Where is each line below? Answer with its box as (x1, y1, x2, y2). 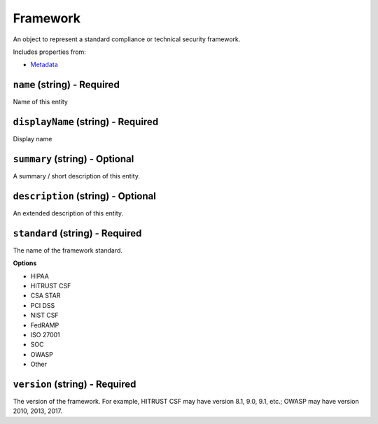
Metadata (30, 60, 59, 69)
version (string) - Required (13, 378, 136, 390)
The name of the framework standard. (13, 246, 122, 255)
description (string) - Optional (13, 190, 157, 202)
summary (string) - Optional (13, 153, 134, 164)
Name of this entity (13, 98, 68, 106)
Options (13, 259, 37, 267)
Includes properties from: (13, 48, 87, 56)
